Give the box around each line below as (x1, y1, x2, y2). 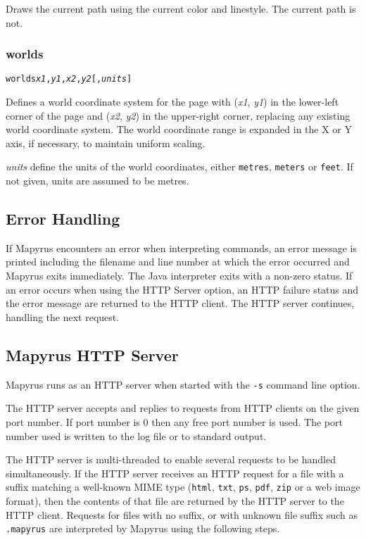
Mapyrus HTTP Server (6, 344, 179, 365)
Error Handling (6, 208, 120, 230)
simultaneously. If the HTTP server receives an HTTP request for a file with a (6, 465, 344, 480)
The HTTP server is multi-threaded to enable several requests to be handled (6, 452, 336, 467)
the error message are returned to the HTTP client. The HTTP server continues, (6, 296, 355, 310)
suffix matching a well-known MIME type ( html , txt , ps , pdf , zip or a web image (6, 479, 360, 494)
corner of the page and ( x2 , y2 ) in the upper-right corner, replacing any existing (6, 108, 351, 123)
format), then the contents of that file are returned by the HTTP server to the (6, 493, 344, 508)
